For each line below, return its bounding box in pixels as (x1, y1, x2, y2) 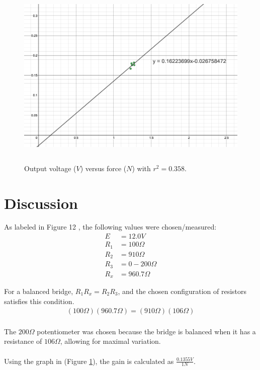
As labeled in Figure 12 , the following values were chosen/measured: (4, 221, 217, 232)
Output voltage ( (24, 163, 76, 173)
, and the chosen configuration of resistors (118, 286, 247, 297)
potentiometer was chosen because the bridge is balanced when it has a (37, 326, 256, 336)
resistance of (4, 336, 42, 346)
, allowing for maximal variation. (60, 336, 161, 346)
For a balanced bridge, (4, 286, 73, 297)
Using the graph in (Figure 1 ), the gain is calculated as (4, 355, 174, 366)
